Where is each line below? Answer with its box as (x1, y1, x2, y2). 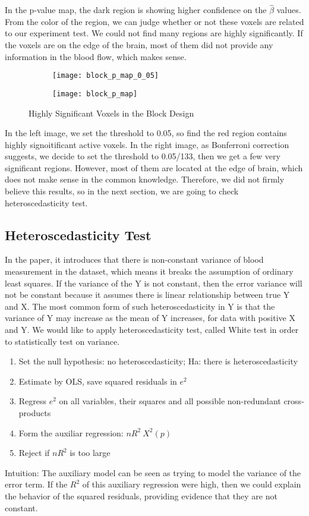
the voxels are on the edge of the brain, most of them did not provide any (5, 39, 273, 51)
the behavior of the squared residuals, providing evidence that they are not (5, 489, 278, 502)
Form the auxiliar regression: (18, 426, 124, 439)
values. (276, 4, 301, 16)
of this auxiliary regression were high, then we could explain (82, 478, 301, 490)
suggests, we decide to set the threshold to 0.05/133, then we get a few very (5, 150, 280, 162)
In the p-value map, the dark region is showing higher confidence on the (5, 4, 267, 16)
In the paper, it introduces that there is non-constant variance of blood (5, 253, 264, 266)
